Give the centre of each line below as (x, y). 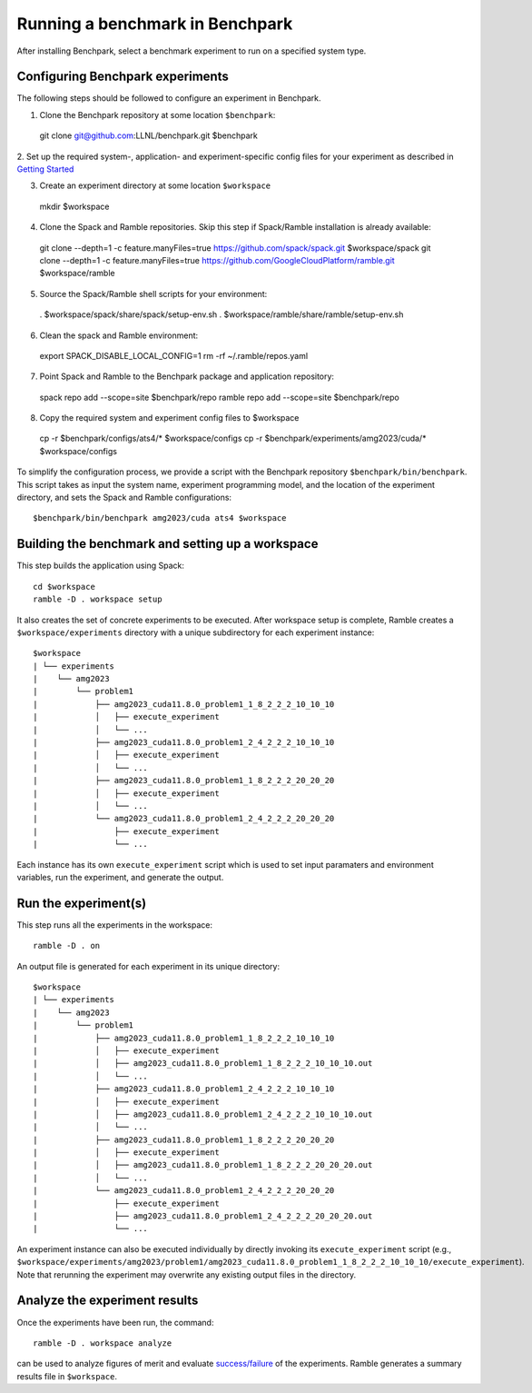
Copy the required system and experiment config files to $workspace (169, 418)
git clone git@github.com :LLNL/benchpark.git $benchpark (149, 135)
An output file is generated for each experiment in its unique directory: (148, 966)
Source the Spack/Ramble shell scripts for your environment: (153, 294)
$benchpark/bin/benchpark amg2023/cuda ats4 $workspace (160, 518)
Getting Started (45, 169)
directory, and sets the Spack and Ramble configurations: (124, 497)
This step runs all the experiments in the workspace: (115, 925)
